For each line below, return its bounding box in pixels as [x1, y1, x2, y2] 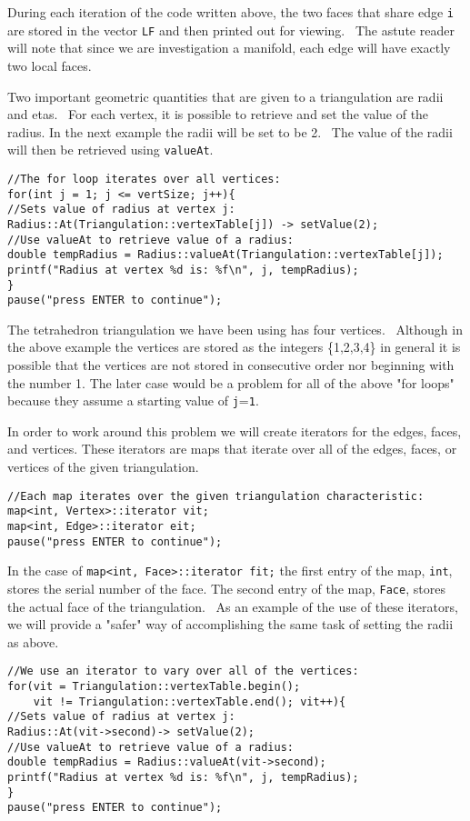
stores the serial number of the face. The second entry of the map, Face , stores [7, 578, 445, 597]
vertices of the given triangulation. [7, 457, 199, 476]
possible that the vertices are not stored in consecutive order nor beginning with [7, 355, 455, 375]
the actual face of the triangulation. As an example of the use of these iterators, [7, 596, 458, 616]
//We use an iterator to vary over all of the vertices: [7, 665, 359, 678]
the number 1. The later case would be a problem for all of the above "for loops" [7, 373, 455, 392]
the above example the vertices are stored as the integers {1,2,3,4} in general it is [7, 337, 461, 356]
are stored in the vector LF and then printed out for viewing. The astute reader [7, 20, 455, 39]
